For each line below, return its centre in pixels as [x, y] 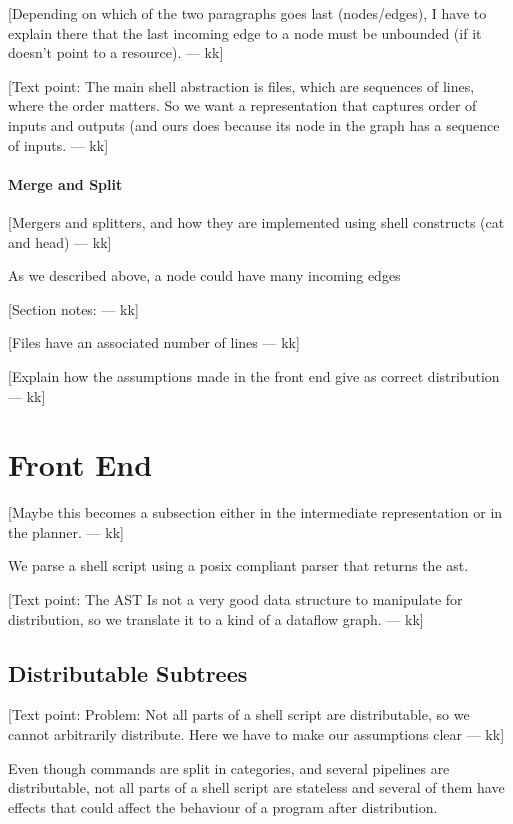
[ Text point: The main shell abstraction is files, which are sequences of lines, [241, 85]
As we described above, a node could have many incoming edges [204, 275]
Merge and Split [65, 183]
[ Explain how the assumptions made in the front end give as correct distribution [254, 375]
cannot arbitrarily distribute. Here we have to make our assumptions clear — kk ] [256, 734]
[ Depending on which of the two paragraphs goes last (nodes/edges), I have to [247, 13]
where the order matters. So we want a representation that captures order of [242, 105]
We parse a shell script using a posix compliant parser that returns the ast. [238, 565]
